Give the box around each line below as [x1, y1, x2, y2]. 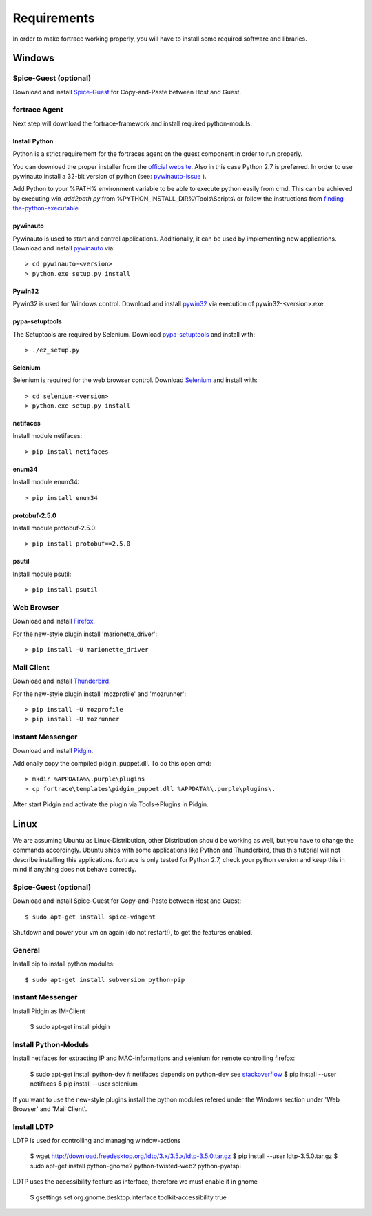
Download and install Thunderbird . [12, 677, 111, 686]
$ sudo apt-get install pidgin [30, 1023, 110, 1031]
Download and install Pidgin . [12, 746, 94, 755]
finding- [324, 194, 347, 203]
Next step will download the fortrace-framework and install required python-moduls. [12, 119, 253, 128]
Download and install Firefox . [12, 617, 96, 626]
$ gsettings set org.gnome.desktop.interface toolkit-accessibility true [30, 1193, 227, 1202]
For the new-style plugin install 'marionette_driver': [12, 630, 158, 638]
